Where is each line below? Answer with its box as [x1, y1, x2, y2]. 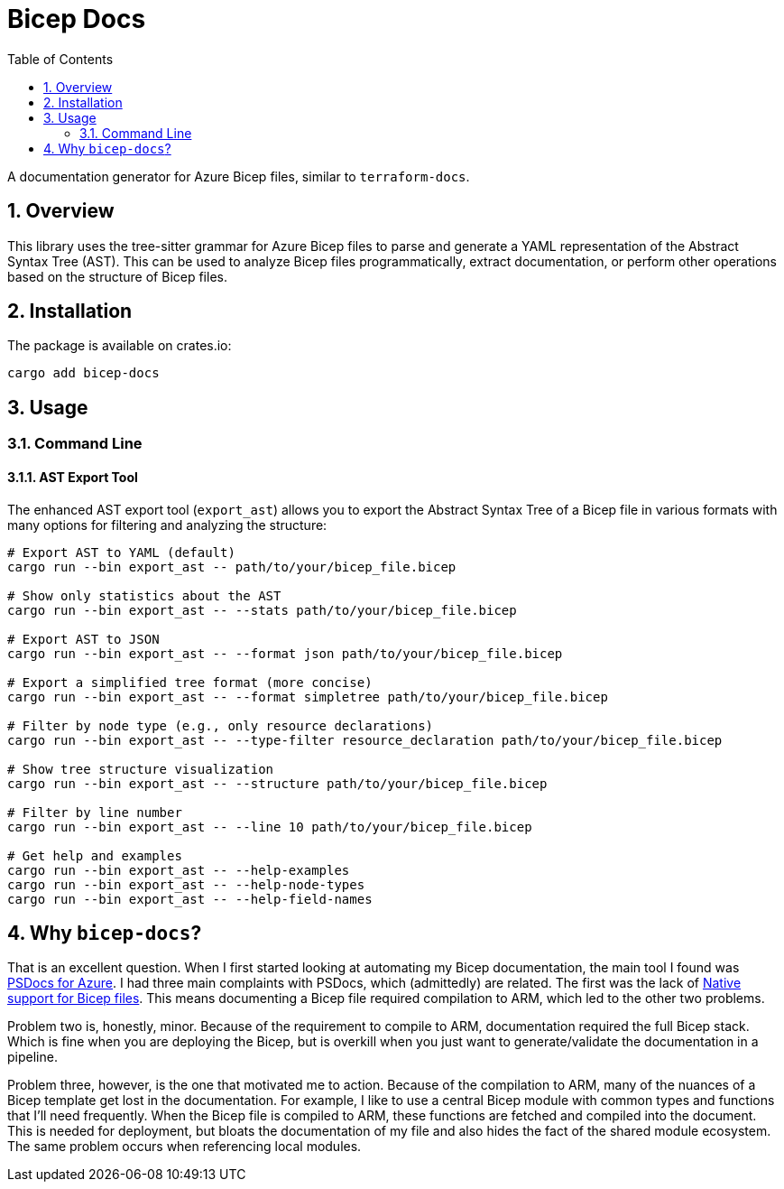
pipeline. [7, 1049, 58, 1065]
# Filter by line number [7, 804, 182, 820]
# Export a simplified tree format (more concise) [7, 674, 373, 690]
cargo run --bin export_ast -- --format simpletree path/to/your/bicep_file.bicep [7, 689, 608, 704]
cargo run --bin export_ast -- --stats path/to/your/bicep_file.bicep [7, 602, 517, 618]
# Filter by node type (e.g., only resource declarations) [7, 718, 434, 733]
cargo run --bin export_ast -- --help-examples [7, 862, 350, 878]
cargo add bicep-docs [7, 366, 160, 381]
